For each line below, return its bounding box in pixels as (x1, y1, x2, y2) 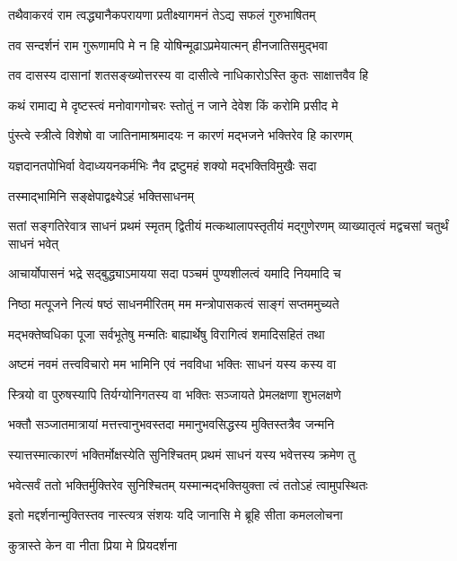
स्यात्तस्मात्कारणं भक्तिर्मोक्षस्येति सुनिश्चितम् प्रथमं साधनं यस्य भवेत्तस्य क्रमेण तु (8, 444, 356, 463)
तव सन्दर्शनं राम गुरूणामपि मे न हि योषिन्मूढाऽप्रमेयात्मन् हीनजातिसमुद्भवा (8, 35, 328, 54)
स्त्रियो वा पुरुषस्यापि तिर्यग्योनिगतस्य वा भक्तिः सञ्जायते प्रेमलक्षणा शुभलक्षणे (8, 384, 341, 403)
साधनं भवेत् (8, 233, 59, 252)
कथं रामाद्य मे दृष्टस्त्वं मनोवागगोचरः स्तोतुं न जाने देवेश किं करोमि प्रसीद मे (8, 95, 338, 114)
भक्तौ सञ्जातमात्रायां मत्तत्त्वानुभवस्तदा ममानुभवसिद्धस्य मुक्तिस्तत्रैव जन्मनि (8, 415, 335, 434)
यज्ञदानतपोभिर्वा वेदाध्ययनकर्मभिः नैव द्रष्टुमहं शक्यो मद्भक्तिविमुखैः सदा (8, 155, 317, 174)
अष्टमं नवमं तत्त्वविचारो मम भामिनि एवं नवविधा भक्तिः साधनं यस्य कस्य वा (8, 355, 337, 373)
